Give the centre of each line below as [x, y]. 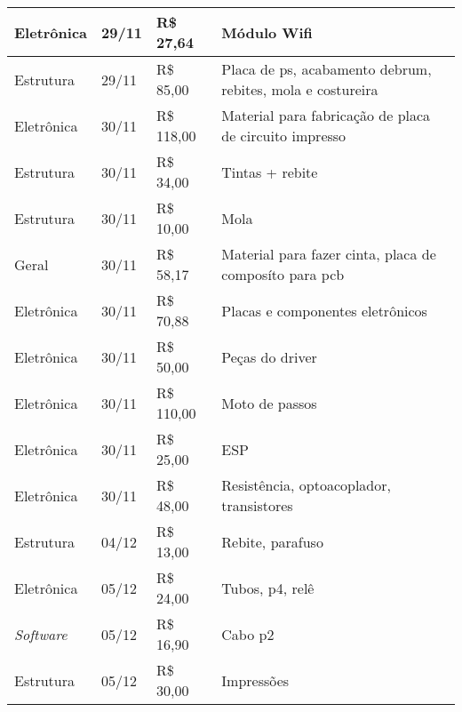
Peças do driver [269, 356]
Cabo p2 [248, 634]
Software [41, 634]
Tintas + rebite [270, 172]
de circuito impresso [284, 136]
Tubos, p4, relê [268, 588]
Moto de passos [269, 403]
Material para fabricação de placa [326, 115]
